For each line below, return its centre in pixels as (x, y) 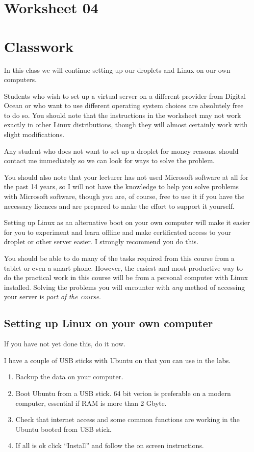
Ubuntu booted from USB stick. (63, 429)
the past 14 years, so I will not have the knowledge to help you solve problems (121, 186)
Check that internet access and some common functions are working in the (127, 419)
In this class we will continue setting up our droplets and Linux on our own (117, 70)
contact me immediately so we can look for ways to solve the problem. (109, 160)
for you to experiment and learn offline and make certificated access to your (118, 232)
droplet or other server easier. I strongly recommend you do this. (101, 241)
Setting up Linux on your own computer (109, 323)
